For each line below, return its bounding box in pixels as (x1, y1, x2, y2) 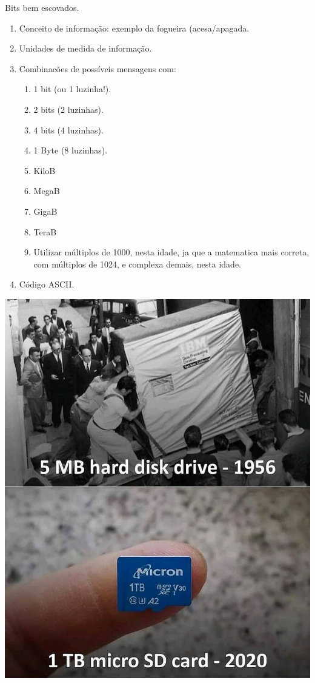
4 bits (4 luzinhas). (33, 123, 104, 136)
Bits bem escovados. (5, 1, 79, 13)
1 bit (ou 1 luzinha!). (33, 82, 111, 95)
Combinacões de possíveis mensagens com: (19, 62, 176, 75)
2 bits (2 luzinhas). (33, 103, 104, 115)
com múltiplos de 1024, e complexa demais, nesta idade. (33, 257, 242, 270)
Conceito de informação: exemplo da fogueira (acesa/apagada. (19, 21, 250, 34)
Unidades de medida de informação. (19, 42, 152, 55)
